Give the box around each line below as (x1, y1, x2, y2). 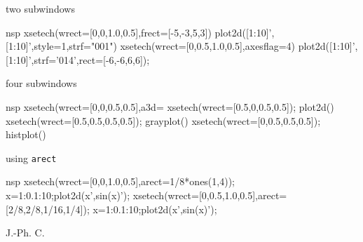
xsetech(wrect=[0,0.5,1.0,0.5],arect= (132, 188, 287, 202)
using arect (6, 150, 57, 165)
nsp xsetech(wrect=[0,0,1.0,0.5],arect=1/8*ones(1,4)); (6, 174, 235, 189)
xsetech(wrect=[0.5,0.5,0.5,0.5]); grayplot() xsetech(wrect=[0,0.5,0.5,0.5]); (6, 113, 321, 128)
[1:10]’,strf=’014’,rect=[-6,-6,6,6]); (6, 52, 150, 67)
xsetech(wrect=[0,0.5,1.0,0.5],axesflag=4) (120, 39, 295, 53)
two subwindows (6, 1, 75, 15)
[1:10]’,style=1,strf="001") (6, 39, 117, 53)
